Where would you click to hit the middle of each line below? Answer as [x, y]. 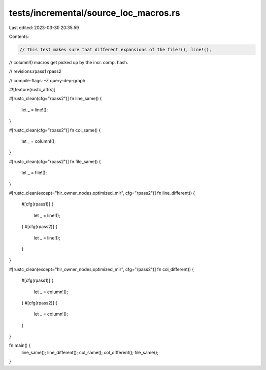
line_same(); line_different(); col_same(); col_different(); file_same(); [90, 352]
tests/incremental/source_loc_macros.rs [95, 13]
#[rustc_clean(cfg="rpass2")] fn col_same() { [55, 130]
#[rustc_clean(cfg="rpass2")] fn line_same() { [55, 99]
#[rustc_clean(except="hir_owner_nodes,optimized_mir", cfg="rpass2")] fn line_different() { [102, 193]
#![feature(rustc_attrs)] [32, 90]
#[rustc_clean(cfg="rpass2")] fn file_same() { [55, 161]
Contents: [19, 36]
